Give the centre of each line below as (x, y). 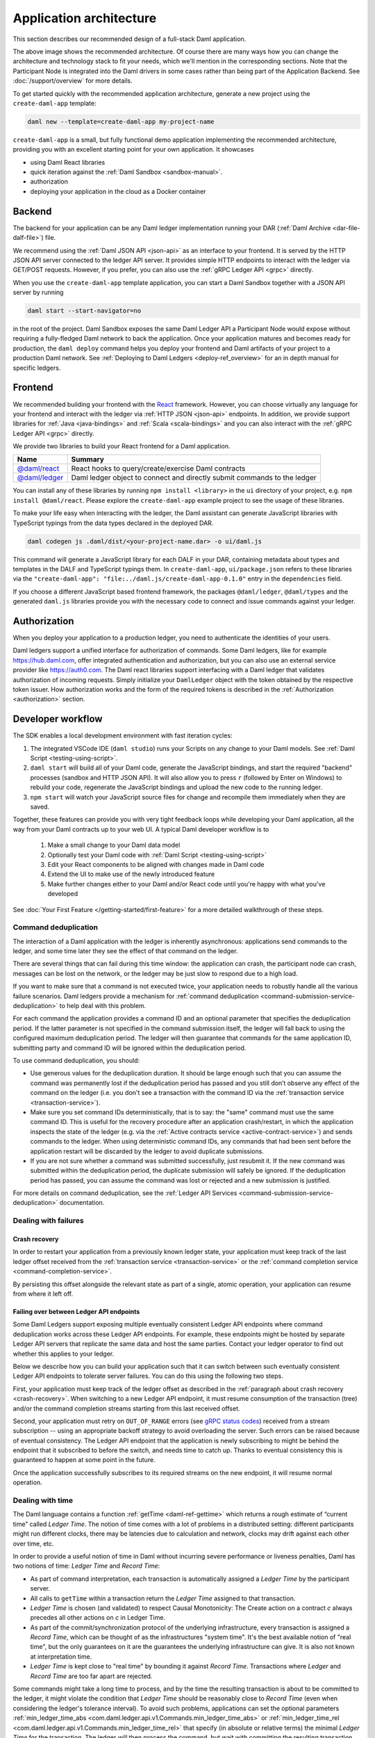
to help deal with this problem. (103, 1006)
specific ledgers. (37, 368)
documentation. (82, 1203)
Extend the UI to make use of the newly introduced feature (131, 874)
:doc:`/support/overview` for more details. (73, 81)
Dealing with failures (48, 1221)
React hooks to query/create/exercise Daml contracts (158, 469)
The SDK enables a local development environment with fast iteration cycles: (123, 736)
